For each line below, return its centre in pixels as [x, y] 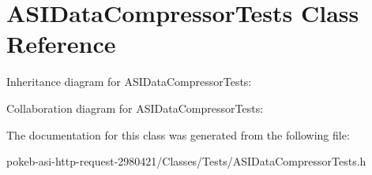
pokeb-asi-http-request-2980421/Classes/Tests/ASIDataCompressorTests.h [186, 161]
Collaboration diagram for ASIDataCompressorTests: [135, 108]
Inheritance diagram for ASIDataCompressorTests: [129, 82]
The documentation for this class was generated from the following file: [178, 134]
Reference [61, 44]
